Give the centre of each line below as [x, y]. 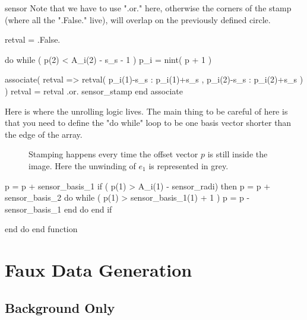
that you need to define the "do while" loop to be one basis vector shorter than [148, 123]
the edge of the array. [44, 134]
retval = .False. [33, 39]
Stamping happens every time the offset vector [113, 154]
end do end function [41, 229]
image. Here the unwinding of [82, 165]
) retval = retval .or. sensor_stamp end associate [94, 91]
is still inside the [238, 154]
